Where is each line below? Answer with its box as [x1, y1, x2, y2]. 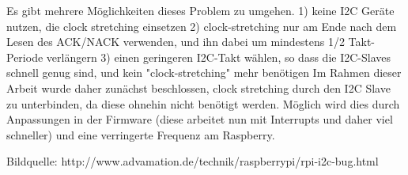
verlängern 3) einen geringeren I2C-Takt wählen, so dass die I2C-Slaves [46, 48, 391, 65]
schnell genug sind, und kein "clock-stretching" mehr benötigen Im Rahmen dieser [6, 64, 402, 81]
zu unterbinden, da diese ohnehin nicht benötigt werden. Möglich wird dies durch [6, 95, 400, 112]
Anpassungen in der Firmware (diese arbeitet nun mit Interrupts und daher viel [6, 111, 393, 127]
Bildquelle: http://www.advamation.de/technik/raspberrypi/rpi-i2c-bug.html [6, 153, 379, 169]
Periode [6, 48, 43, 65]
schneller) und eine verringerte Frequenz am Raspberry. [6, 126, 275, 143]
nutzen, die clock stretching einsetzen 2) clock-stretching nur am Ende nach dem [6, 17, 397, 34]
